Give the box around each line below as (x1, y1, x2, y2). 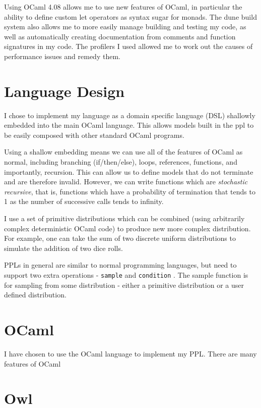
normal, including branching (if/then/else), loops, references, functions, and (4, 157, 237, 167)
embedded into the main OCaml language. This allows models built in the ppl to (4, 120, 254, 130)
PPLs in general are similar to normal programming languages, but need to (4, 260, 237, 270)
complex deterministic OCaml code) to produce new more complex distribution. (4, 223, 251, 233)
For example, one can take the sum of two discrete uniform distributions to (4, 233, 236, 243)
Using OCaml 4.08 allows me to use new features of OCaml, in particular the (4, 2, 242, 12)
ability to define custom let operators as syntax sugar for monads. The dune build (4, 11, 257, 22)
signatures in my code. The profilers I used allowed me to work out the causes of (4, 41, 253, 52)
